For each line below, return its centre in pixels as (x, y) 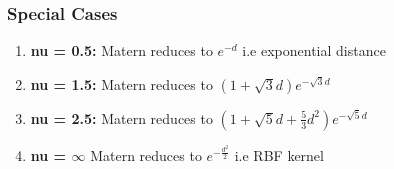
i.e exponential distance (314, 50)
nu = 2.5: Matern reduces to (121, 117)
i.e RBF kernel (279, 155)
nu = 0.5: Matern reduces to (121, 50)
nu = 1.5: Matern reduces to (121, 83)
